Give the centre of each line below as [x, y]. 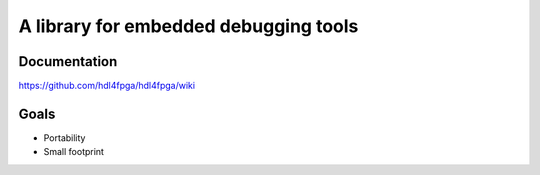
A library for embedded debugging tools [188, 26]
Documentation [68, 61]
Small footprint [74, 152]
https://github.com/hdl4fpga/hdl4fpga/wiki [106, 86]
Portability [64, 137]
